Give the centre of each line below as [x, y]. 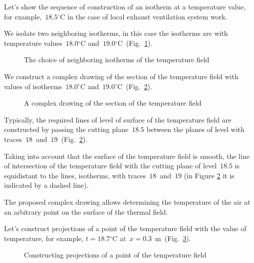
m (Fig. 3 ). [173, 238]
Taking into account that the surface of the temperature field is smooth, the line [127, 156]
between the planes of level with [195, 129]
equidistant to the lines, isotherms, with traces [75, 175]
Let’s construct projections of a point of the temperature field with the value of [125, 228]
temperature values [33, 43]
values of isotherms [33, 86]
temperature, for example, [44, 238]
